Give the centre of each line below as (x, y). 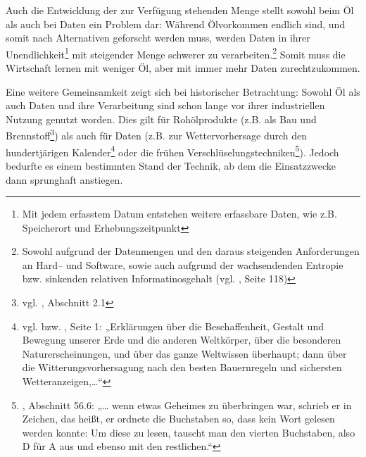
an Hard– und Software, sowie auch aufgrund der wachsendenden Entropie (183, 264)
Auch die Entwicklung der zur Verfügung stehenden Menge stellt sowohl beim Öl (180, 10)
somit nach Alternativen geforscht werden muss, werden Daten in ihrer (158, 38)
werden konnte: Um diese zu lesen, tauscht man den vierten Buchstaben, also (189, 432)
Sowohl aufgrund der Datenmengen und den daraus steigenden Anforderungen (191, 251)
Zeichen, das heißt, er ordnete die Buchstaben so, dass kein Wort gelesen (178, 419)
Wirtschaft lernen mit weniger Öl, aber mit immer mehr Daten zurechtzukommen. (183, 68)
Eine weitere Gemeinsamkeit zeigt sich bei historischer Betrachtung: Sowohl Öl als (183, 91)
